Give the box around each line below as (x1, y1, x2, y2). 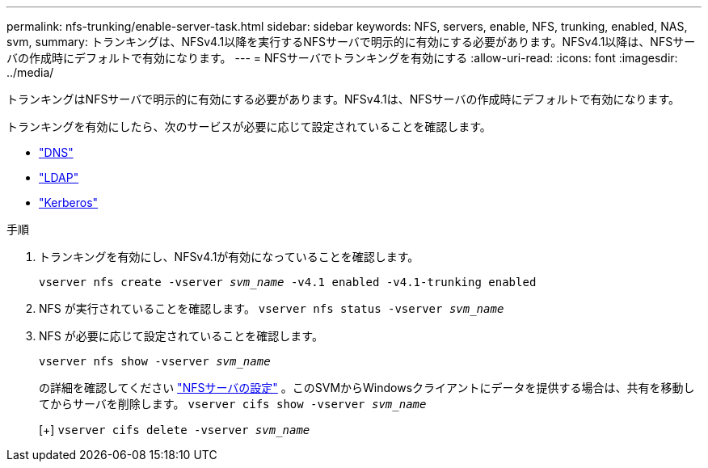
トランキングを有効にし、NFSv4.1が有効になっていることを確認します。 (39, 250, 419, 264)
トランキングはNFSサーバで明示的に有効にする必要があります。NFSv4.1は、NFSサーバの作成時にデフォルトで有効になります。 (6, 92, 680, 106)
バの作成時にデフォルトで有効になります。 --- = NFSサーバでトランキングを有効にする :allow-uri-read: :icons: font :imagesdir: (6, 51, 678, 65)
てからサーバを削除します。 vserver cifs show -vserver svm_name (39, 397, 427, 411)
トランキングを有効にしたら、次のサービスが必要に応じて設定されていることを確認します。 (6, 120, 491, 133)
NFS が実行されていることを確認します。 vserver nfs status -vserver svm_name (39, 301, 504, 315)
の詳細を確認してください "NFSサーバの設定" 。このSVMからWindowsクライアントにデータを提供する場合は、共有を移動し (39, 381, 695, 394)
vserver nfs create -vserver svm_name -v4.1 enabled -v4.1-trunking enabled (39, 276, 537, 289)
